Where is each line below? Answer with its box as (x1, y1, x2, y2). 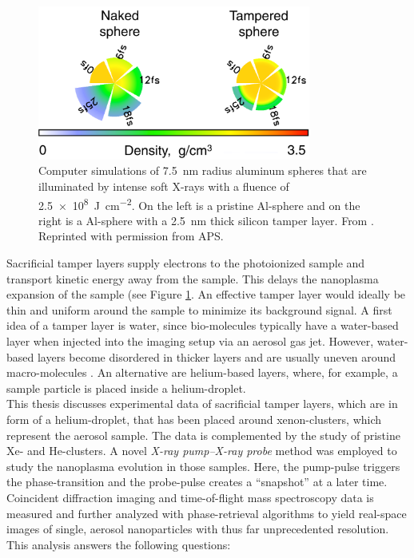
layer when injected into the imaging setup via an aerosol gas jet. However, (6, 332, 374, 349)
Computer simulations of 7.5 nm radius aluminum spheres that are (38, 162, 367, 179)
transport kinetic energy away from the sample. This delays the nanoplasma (6, 270, 379, 287)
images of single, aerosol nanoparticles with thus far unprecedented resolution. (6, 520, 389, 537)
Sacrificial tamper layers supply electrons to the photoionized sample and (6, 255, 365, 271)
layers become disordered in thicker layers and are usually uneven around (37, 348, 396, 365)
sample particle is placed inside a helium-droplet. (6, 379, 246, 396)
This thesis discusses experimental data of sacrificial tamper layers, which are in (6, 395, 398, 412)
